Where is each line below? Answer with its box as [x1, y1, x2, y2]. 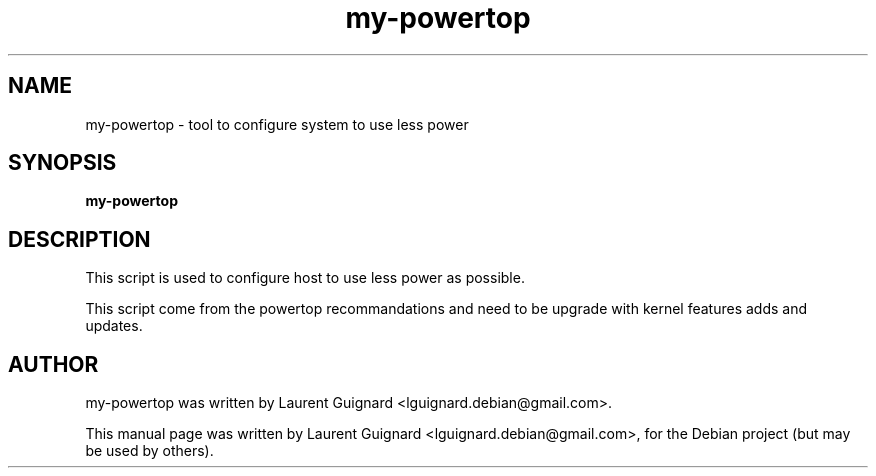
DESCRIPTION [8, 226, 151, 252]
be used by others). [85, 442, 214, 460]
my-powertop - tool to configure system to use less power [85, 115, 469, 133]
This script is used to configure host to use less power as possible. [85, 269, 525, 287]
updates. [85, 317, 143, 335]
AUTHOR [8, 351, 99, 377]
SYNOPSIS [8, 150, 117, 176]
